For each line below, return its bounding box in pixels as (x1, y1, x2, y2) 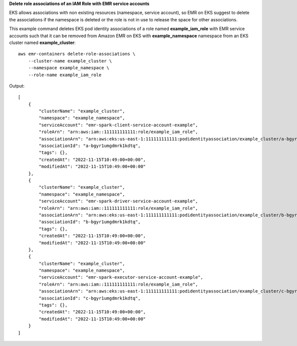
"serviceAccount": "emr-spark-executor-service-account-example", (39, 275, 203, 280)
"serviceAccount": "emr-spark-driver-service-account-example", (39, 198, 198, 204)
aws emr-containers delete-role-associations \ (18, 51, 136, 57)
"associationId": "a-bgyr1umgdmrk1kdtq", (39, 143, 141, 148)
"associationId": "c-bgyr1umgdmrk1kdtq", (39, 295, 141, 301)
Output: (9, 83, 25, 89)
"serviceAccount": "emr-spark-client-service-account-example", (39, 122, 198, 128)
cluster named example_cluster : (9, 40, 76, 46)
